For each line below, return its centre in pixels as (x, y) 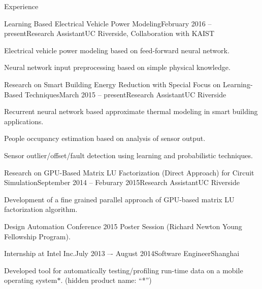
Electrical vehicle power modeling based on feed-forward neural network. (117, 50)
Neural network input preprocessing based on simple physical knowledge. (117, 67)
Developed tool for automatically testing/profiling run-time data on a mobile (124, 270)
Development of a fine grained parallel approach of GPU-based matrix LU (119, 199)
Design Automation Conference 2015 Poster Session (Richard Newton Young (123, 226)
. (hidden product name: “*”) (106, 280)
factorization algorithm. (41, 209)
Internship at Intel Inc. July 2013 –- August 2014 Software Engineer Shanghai (122, 253)
